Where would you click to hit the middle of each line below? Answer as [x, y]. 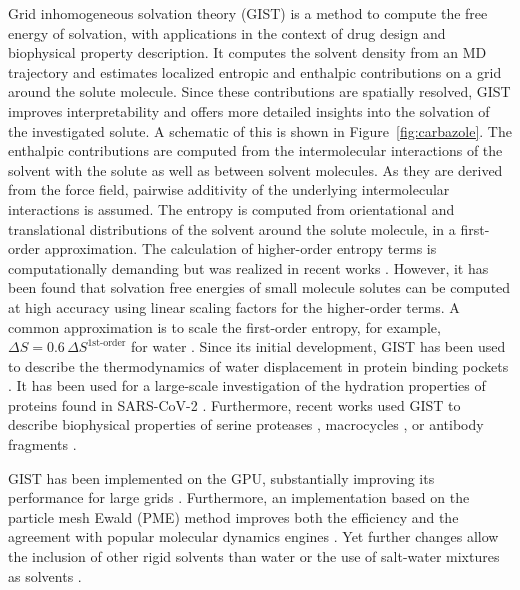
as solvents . [45, 575]
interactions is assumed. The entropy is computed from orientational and [231, 208]
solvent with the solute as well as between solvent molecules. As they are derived [255, 169]
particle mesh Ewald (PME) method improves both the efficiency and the [233, 516]
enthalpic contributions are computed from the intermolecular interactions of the [255, 150]
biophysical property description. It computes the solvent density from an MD [247, 52]
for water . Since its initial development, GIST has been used [318, 346]
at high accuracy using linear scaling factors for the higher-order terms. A [234, 306]
